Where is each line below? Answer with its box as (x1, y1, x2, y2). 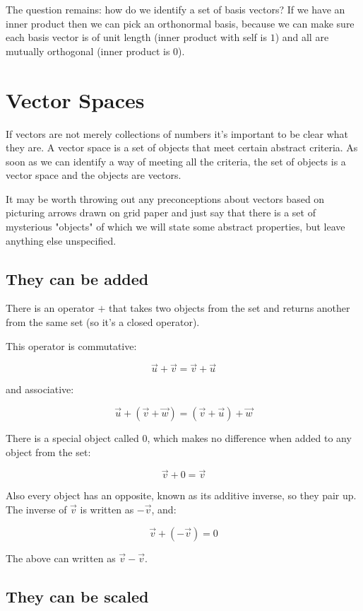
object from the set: (6, 444, 91, 459)
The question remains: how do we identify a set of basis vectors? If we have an (6, 2, 345, 16)
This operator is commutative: (6, 338, 137, 353)
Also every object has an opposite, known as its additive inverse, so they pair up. (6, 488, 357, 503)
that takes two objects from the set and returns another (109, 301, 350, 315)
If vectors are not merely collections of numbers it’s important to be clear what (6, 126, 349, 141)
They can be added (6, 267, 149, 289)
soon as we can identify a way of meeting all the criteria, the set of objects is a (6, 153, 346, 168)
